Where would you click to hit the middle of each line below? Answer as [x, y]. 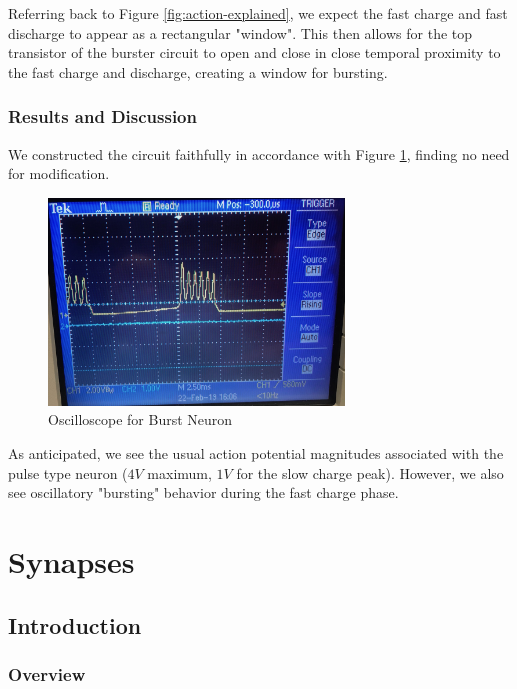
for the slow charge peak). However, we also [370, 472]
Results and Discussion [102, 116]
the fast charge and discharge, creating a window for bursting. [198, 71]
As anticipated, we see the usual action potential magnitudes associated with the [256, 453]
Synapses [71, 561]
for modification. [59, 173]
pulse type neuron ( [68, 472]
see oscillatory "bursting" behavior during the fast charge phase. [203, 492]
